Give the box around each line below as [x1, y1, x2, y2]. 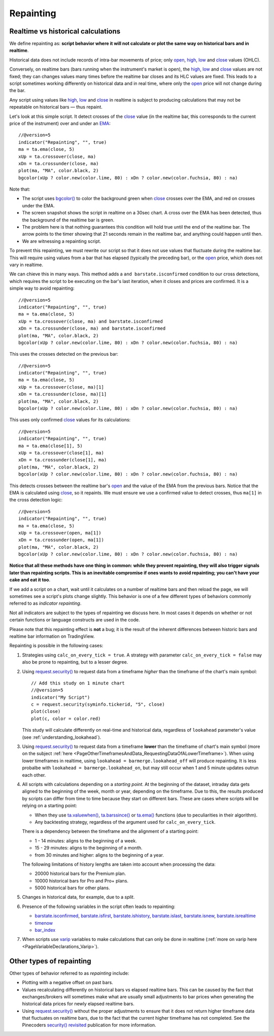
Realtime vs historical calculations [9, 27, 121, 36]
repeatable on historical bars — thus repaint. [9, 104, 102, 110]
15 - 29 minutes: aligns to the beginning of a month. [35, 845, 143, 851]
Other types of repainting [9, 957, 91, 965]
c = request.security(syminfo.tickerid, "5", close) [31, 702, 165, 707]
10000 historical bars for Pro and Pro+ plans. [35, 877, 129, 884]
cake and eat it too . [9, 577, 51, 583]
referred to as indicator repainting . [9, 600, 82, 607]
